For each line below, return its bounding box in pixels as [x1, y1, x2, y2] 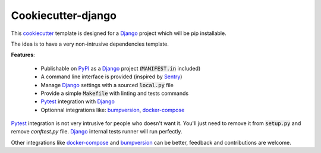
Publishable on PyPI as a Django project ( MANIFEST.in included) [40, 65, 201, 72]
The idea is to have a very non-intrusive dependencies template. [11, 40, 169, 47]
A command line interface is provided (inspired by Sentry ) [40, 73, 182, 80]
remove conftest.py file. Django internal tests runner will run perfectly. [11, 128, 182, 135]
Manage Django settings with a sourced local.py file [40, 81, 174, 88]
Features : [11, 51, 35, 59]
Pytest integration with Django [40, 98, 115, 105]
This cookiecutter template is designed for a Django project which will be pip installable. [11, 30, 226, 37]
